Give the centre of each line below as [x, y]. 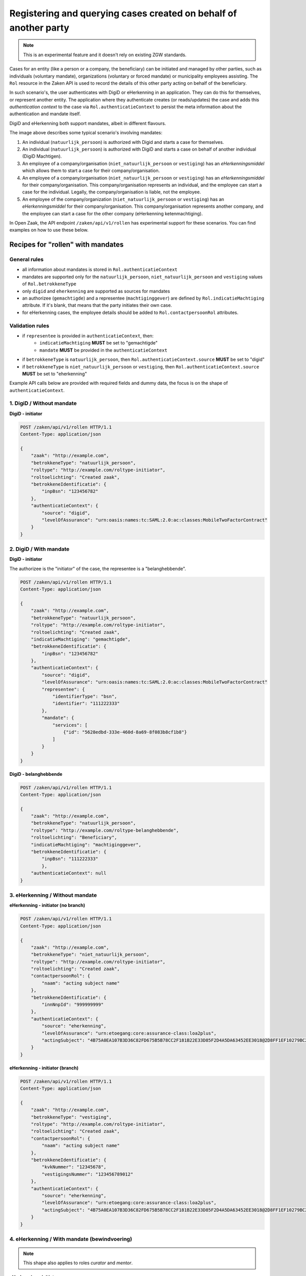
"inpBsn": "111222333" [70, 859]
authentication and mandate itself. [45, 114]
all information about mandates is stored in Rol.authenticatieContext [100, 269]
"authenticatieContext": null [69, 873]
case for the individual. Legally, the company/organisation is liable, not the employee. [112, 192]
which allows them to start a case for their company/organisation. [91, 170]
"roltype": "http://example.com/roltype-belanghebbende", [105, 830]
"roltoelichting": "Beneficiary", [74, 838]
